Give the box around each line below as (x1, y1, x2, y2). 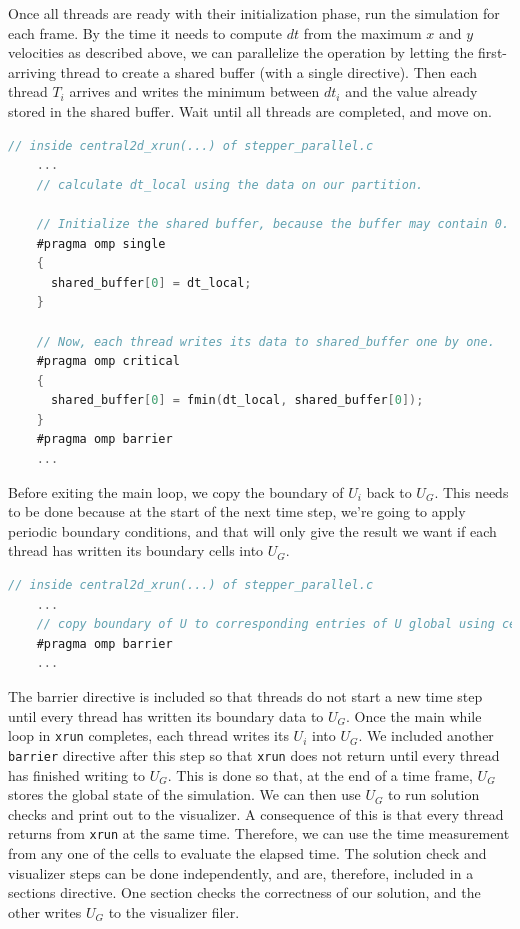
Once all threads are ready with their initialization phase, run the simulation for (8, 3, 500, 23)
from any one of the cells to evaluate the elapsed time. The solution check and (8, 842, 487, 863)
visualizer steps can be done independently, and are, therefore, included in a (8, 862, 474, 883)
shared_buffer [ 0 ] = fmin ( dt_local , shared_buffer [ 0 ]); (50, 393, 424, 408)
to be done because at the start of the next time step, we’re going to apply (8, 501, 466, 522)
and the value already (345, 81, 478, 102)
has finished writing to (8, 764, 146, 785)
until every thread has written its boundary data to (8, 705, 324, 726)
